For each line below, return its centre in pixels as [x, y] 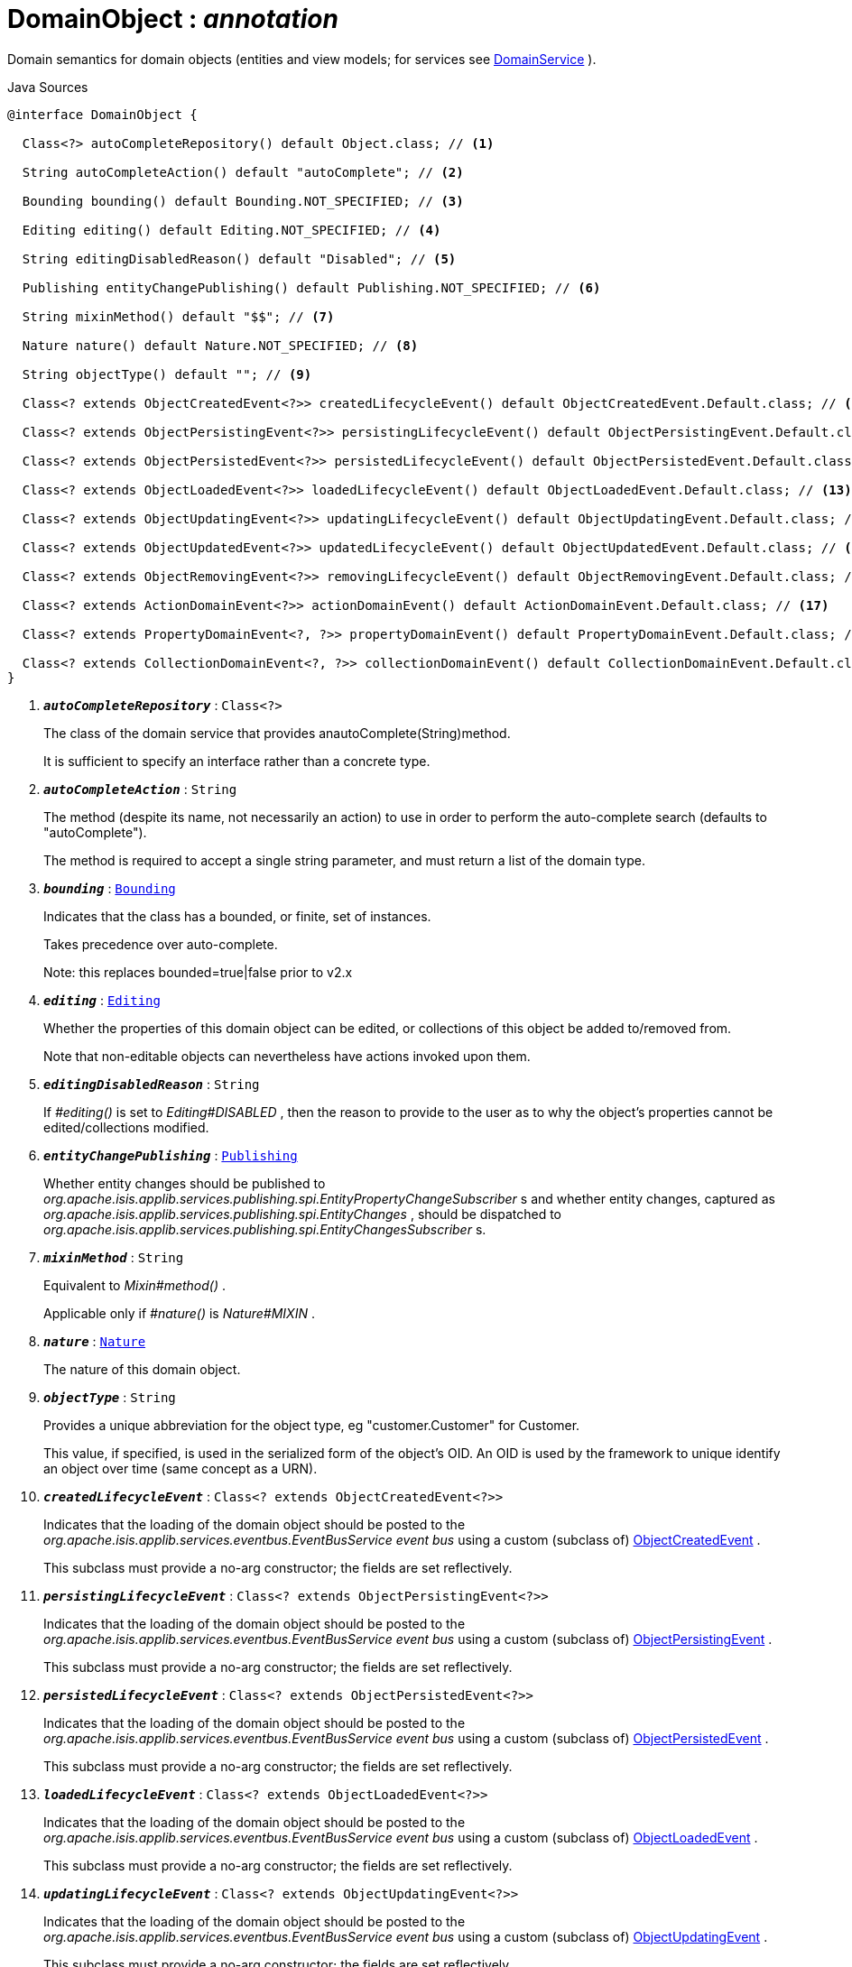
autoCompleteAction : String [140, 789]
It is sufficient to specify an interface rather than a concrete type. [237, 761]
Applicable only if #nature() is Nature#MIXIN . [179, 1313]
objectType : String [110, 1397]
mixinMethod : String [114, 1257]
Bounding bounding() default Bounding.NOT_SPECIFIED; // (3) [243, 201]
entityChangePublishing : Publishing [171, 1155]
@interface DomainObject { [102, 114]
